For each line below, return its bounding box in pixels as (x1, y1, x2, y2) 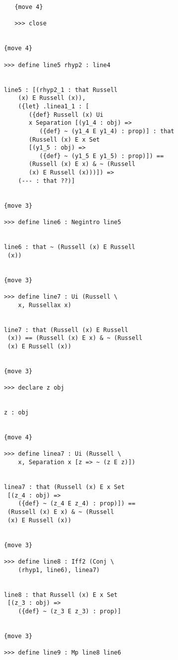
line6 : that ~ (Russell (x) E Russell (3, 244, 135, 251)
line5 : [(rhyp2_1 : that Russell (3, 86, 118, 93)
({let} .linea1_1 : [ (18, 102, 89, 110)
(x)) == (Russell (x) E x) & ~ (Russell (7, 334, 143, 342)
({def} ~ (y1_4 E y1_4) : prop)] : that (39, 127, 175, 135)
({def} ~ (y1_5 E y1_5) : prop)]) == (39, 152, 164, 160)
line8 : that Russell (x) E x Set (3, 591, 118, 598)
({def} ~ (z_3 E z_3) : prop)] (18, 607, 121, 615)
